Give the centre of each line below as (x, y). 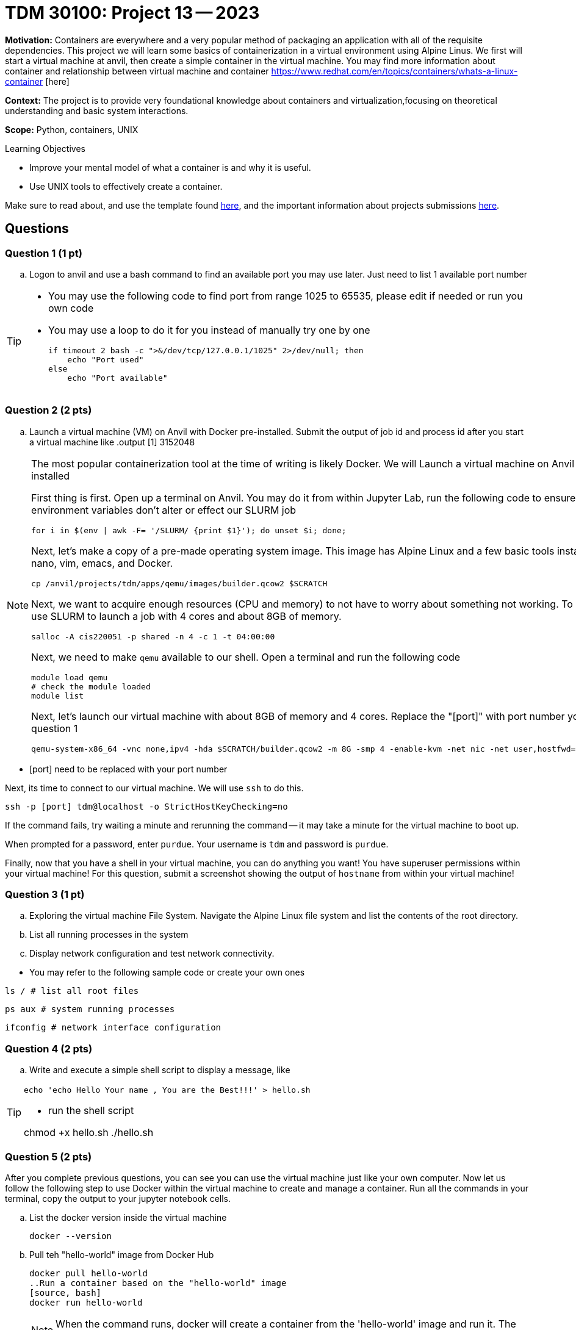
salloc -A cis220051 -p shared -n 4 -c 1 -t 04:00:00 (153, 636)
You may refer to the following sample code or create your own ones (167, 972)
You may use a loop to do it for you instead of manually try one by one (209, 330)
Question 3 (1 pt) (45, 895)
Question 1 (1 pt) (44, 253)
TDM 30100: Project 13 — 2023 (132, 13)
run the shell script (91, 1111)
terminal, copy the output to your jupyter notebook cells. (118, 1198)
